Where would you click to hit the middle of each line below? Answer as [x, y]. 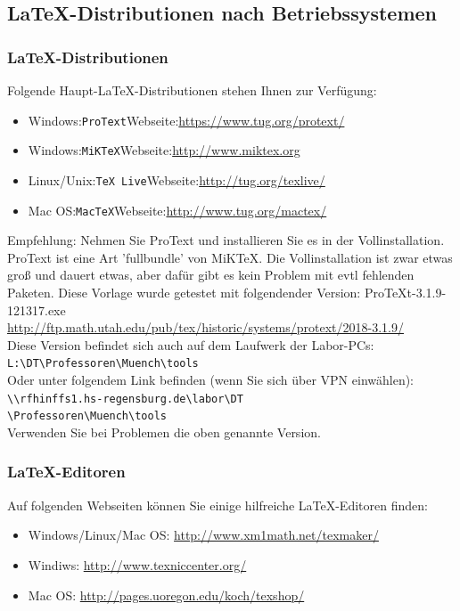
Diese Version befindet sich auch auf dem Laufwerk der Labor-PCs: [191, 344]
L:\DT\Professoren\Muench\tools [103, 364]
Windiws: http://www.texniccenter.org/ [137, 564]
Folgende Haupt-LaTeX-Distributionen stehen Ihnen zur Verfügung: [192, 90]
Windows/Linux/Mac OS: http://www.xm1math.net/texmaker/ [203, 535]
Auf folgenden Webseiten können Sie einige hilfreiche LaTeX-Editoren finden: [218, 505]
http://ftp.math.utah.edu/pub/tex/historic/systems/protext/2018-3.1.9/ [205, 327]
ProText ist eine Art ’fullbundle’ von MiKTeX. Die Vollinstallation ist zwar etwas [230, 257]
